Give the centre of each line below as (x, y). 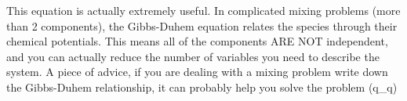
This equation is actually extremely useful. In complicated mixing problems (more (203, 10)
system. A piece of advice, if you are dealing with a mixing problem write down (197, 72)
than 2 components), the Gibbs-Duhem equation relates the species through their (202, 25)
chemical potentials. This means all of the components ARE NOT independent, (197, 41)
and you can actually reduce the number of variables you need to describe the (193, 56)
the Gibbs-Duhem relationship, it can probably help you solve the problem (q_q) (202, 87)
